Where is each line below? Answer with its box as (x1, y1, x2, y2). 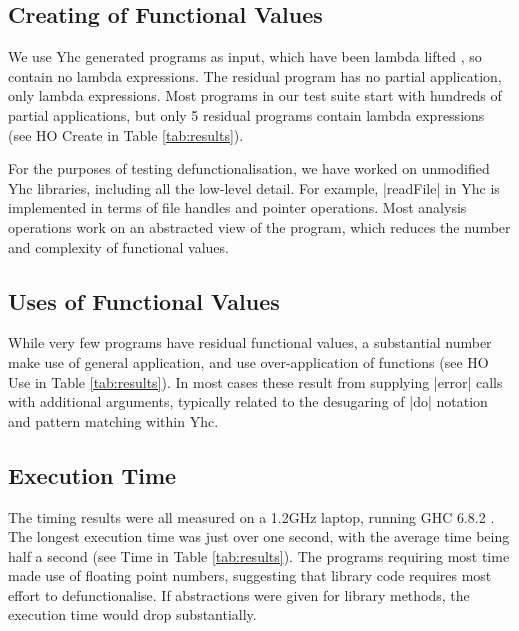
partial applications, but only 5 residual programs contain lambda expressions (8, 104, 485, 125)
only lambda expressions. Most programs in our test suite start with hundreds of (8, 85, 502, 106)
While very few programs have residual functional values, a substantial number (8, 332, 492, 353)
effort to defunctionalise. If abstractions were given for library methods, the (8, 584, 470, 605)
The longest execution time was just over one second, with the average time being (8, 526, 510, 547)
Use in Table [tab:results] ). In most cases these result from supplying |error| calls (8, 371, 503, 392)
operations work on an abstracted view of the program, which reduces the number (8, 216, 511, 237)
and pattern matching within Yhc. (8, 410, 219, 431)
